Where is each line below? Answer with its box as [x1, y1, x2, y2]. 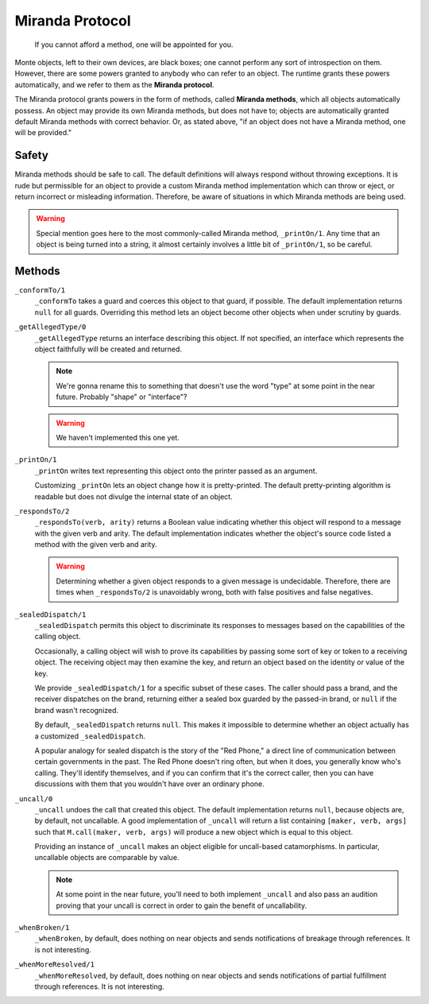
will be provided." [14, 128, 71, 138]
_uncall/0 [14, 794, 53, 803]
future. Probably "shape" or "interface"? [56, 392, 187, 401]
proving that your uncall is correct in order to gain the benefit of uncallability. [56, 901, 307, 910]
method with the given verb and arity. [34, 540, 157, 549]
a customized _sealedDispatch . [34, 731, 146, 741]
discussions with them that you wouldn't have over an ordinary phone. [34, 779, 265, 789]
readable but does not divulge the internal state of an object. [34, 491, 234, 501]
